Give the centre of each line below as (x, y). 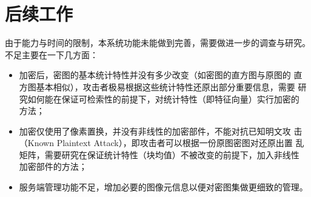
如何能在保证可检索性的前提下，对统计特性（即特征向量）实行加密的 (163, 98)
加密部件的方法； (53, 166)
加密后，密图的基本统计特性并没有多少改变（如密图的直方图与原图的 (155, 75)
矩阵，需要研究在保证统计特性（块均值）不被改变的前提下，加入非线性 (159, 154)
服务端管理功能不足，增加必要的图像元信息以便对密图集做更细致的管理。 (163, 187)
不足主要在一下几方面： (52, 54)
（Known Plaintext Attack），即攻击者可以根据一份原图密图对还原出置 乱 (162, 143)
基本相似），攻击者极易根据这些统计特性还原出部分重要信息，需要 (166, 86)
